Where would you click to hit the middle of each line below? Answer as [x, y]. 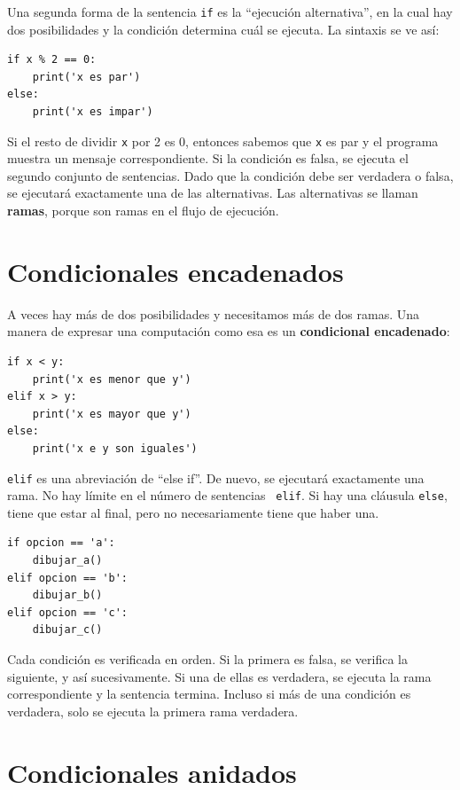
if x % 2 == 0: [52, 60]
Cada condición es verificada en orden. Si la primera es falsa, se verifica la [207, 659]
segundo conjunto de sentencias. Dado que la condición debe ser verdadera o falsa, [230, 175]
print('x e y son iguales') [115, 448]
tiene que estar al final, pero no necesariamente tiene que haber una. [193, 512]
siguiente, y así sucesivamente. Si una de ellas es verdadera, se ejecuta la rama [219, 676]
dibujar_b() [67, 595]
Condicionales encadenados [175, 271]
